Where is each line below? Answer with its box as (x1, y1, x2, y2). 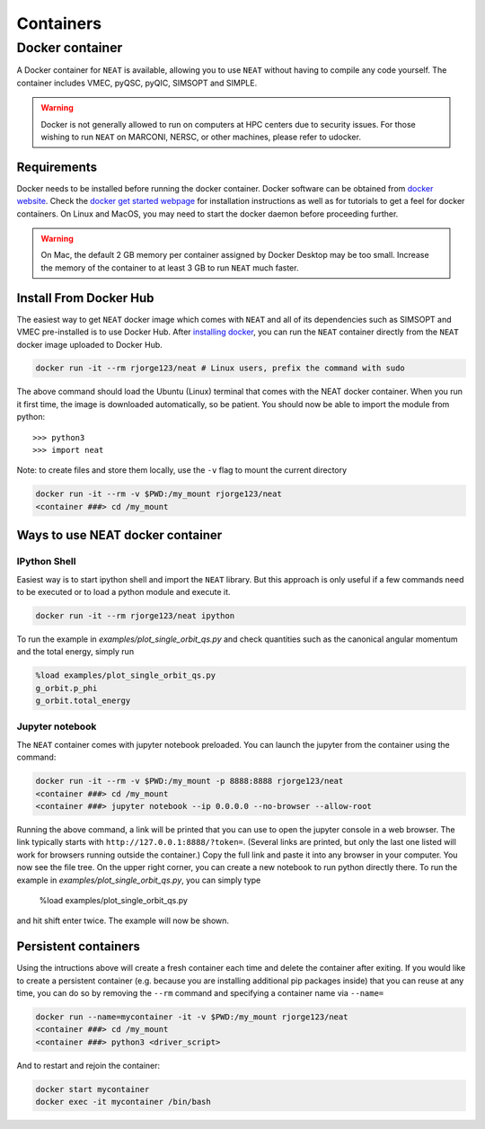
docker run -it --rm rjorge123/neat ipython (35, 610, 235, 620)
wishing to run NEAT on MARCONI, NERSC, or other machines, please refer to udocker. (40, 131, 361, 142)
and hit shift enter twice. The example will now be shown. (16, 915, 229, 926)
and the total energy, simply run (16, 646, 135, 657)
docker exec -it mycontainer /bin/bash (35, 1097, 211, 1107)
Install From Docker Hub (16, 290, 154, 306)
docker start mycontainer (35, 1084, 150, 1094)
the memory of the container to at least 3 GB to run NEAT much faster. (40, 262, 299, 273)
